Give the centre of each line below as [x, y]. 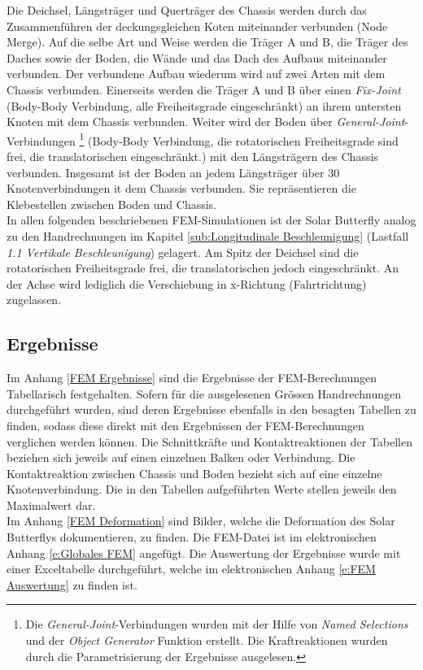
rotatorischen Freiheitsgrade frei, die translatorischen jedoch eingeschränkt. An [203, 268]
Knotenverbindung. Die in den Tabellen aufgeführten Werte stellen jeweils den [202, 489]
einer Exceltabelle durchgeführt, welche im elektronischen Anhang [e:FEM [191, 569]
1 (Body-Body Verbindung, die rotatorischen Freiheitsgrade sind [239, 139]
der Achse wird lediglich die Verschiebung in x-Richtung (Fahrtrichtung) [187, 283]
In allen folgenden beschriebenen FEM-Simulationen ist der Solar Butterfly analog [211, 220]
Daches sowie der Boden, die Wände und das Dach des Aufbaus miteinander [197, 57]
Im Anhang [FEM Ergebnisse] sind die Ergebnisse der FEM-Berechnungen [192, 378]
